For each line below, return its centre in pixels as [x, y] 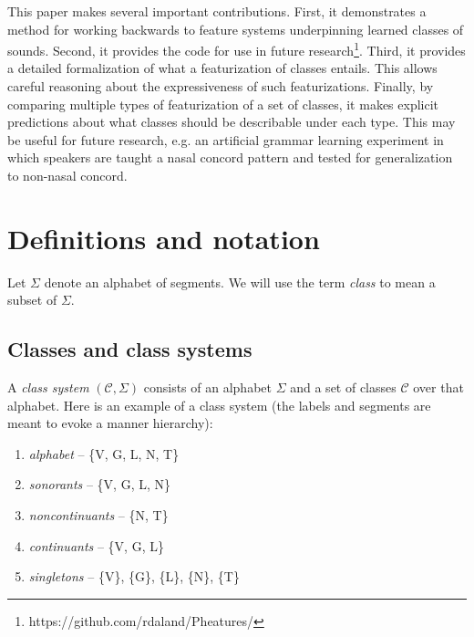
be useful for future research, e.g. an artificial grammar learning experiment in [226, 139]
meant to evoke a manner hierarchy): [110, 423]
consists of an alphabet [207, 387]
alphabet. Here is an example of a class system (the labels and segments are [219, 405]
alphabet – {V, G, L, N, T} [104, 453]
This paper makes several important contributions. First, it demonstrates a [217, 11]
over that [438, 387]
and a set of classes [343, 387]
